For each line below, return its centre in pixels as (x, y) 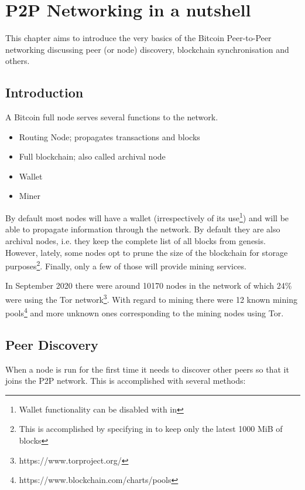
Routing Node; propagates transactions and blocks (109, 136)
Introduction (44, 92)
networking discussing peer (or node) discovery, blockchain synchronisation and (147, 49)
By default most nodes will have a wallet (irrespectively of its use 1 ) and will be (147, 217)
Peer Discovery (52, 344)
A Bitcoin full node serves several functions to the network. (112, 117)
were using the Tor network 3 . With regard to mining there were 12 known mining (151, 298)
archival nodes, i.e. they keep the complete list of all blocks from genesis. (136, 240)
